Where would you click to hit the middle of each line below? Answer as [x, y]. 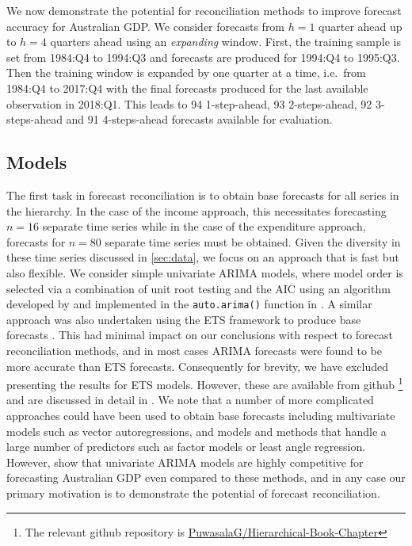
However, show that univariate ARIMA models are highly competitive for [185, 462]
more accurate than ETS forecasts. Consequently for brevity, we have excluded [198, 366]
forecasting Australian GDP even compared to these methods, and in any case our [206, 477]
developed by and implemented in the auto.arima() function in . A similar [189, 304]
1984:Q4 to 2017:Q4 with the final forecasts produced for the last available [187, 88]
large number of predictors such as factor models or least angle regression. [186, 447]
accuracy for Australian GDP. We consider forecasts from [146, 26]
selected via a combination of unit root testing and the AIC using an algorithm [198, 288]
